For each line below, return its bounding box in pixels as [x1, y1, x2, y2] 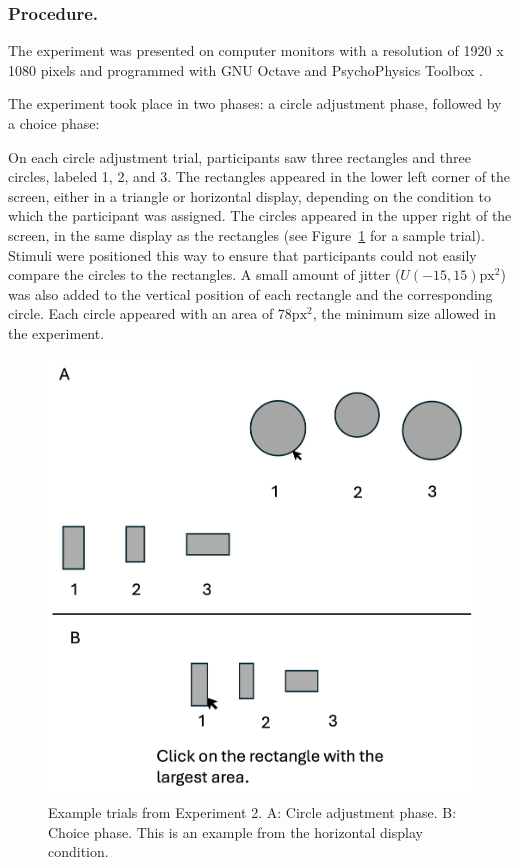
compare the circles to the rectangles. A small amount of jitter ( [8, 264, 401, 285]
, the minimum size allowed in [312, 303, 496, 324]
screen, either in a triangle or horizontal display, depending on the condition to [8, 185, 492, 206]
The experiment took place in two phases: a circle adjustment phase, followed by [8, 93, 502, 114]
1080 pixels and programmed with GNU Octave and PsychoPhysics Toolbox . [8, 59, 483, 80]
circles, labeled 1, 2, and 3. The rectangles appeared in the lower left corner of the [8, 166, 511, 187]
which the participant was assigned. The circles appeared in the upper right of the [8, 205, 512, 226]
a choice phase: [8, 113, 100, 133]
